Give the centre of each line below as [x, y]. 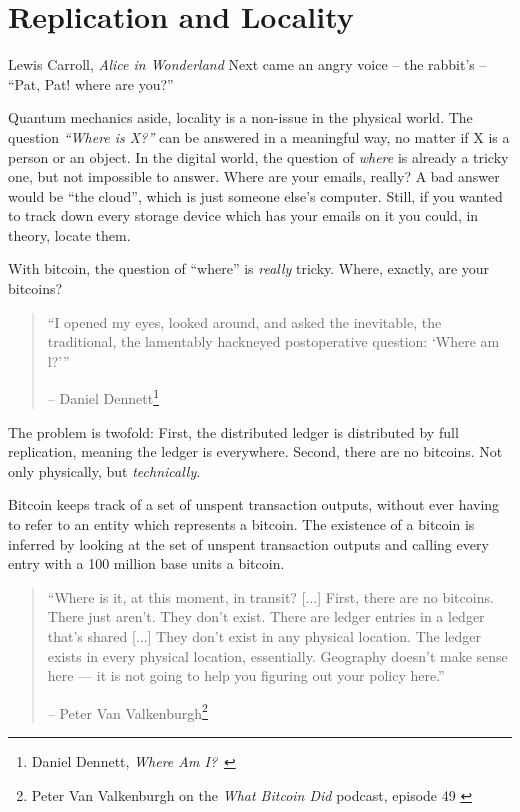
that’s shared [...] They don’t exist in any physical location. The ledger [264, 636]
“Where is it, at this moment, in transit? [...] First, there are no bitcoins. [270, 596]
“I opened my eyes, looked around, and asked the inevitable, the [244, 321]
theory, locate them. [69, 234]
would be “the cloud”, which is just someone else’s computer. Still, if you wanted [255, 195]
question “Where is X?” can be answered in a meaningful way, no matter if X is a [259, 136]
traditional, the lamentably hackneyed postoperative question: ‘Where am [273, 341]
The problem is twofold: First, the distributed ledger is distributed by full [233, 431]
